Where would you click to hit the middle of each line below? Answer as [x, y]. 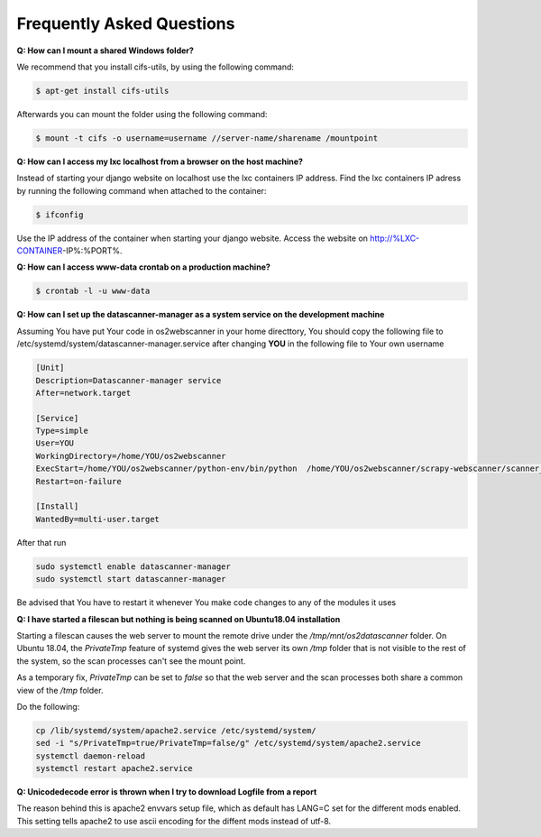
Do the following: [48, 706]
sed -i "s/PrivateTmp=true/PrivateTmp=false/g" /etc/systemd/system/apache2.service [228, 743]
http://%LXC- [395, 238]
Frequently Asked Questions [126, 23]
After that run [41, 542]
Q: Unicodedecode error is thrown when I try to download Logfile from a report [167, 792]
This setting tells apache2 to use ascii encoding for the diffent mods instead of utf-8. [174, 821]
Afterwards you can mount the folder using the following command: [142, 114]
